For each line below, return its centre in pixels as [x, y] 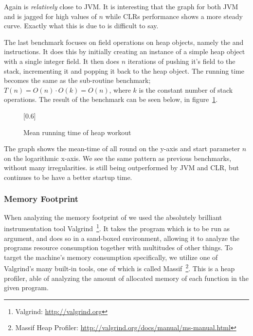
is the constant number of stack [186, 89]
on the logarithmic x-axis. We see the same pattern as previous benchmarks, [118, 158]
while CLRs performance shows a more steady [174, 16]
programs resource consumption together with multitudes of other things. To [118, 247]
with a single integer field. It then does [62, 61]
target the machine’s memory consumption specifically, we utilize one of [111, 257]
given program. [26, 287]
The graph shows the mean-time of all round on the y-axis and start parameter [122, 148]
